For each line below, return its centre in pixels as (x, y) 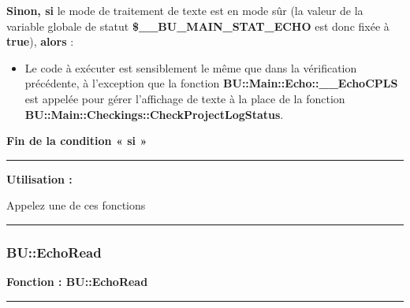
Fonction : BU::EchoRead (77, 282)
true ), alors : (40, 41)
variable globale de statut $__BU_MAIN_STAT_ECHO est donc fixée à (198, 26)
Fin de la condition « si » (77, 141)
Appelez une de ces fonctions (76, 205)
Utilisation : (39, 178)
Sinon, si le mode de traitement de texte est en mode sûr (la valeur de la (185, 10)
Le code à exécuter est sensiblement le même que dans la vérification (191, 67)
